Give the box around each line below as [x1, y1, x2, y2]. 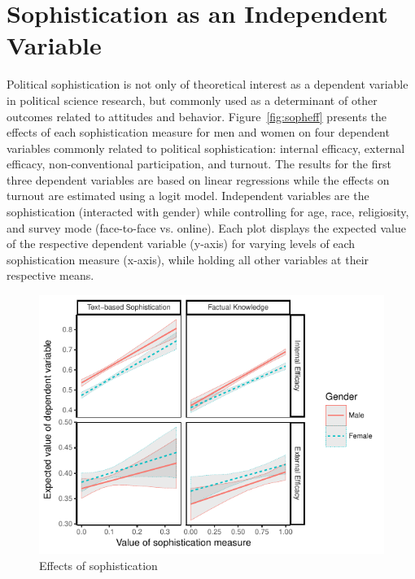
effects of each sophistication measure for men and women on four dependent [7, 124, 390, 141]
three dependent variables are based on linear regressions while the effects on [7, 171, 390, 188]
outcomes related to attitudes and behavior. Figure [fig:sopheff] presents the [7, 107, 387, 124]
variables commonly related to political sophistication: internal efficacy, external [7, 139, 405, 156]
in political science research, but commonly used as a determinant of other [7, 91, 378, 108]
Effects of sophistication [39, 556, 158, 573]
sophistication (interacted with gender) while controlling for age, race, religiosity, [7, 203, 409, 220]
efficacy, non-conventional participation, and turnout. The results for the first [7, 155, 391, 172]
